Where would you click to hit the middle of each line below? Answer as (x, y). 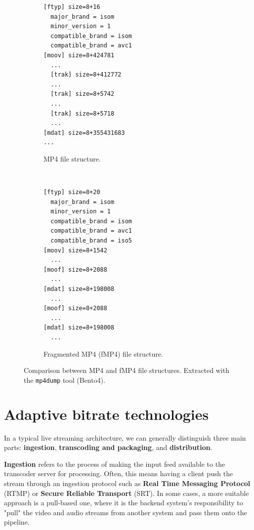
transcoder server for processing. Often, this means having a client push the (119, 473)
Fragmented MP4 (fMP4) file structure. (103, 353)
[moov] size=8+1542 (75, 250)
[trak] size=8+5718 (83, 113)
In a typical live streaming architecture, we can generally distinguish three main (125, 437)
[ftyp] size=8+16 (72, 7)
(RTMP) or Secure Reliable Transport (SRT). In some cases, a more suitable (127, 493)
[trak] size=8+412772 (86, 75)
